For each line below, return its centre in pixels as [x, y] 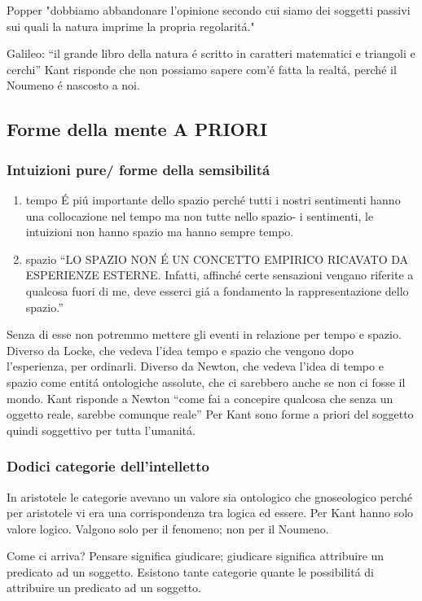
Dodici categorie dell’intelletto [108, 466]
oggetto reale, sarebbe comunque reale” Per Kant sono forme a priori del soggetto [210, 414]
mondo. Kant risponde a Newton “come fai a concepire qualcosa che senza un [200, 398]
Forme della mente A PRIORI [137, 129]
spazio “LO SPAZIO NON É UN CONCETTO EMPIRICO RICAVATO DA [217, 259]
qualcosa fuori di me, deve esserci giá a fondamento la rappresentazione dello [217, 290]
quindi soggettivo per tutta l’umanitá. [101, 430]
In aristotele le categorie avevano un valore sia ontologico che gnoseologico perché [210, 496]
